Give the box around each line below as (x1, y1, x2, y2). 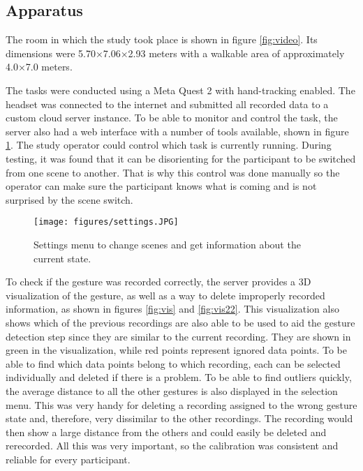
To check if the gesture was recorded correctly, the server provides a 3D (6, 274, 311, 289)
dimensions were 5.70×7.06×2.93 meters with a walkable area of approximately (6, 45, 345, 60)
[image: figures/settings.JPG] (34, 217, 179, 227)
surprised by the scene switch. (6, 192, 133, 207)
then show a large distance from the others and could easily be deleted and (6, 424, 327, 439)
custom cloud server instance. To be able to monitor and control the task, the (6, 110, 338, 125)
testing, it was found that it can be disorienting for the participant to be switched (6, 151, 356, 165)
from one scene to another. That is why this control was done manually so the (6, 165, 340, 179)
